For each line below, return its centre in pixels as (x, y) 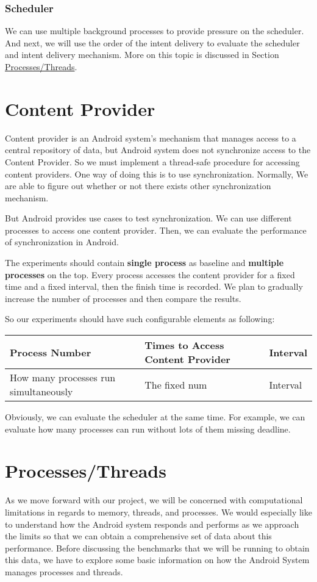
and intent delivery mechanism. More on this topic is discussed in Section (142, 55)
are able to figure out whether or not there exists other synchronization (138, 186)
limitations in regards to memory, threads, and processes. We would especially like (158, 512)
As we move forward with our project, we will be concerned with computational (154, 500)
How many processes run (63, 378)
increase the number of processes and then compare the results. (123, 298)
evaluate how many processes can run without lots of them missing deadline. (148, 429)
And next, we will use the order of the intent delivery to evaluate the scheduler (152, 42)
